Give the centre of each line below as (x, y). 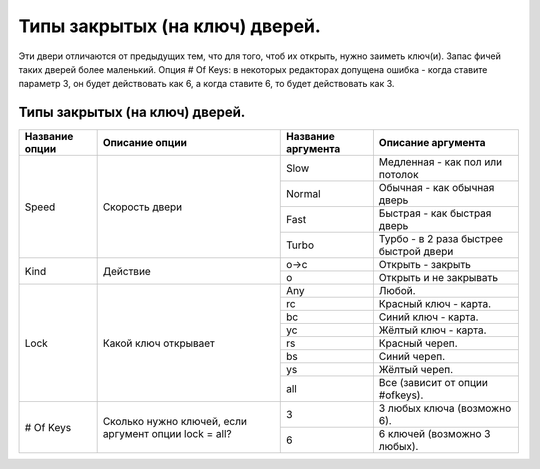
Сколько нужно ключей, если (174, 421)
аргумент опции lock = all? (167, 433)
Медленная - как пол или (440, 162)
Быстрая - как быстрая (435, 213)
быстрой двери (416, 252)
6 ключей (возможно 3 (434, 434)
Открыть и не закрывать (438, 278)
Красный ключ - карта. (435, 304)
